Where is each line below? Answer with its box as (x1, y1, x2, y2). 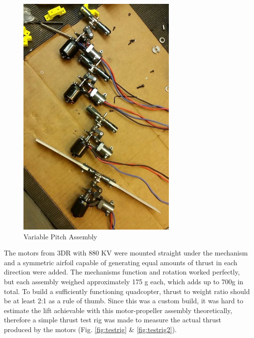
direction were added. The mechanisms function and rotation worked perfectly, (4, 267, 240, 277)
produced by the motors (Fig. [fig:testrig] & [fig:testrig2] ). (4, 324, 177, 334)
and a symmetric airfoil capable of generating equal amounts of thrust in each (4, 257, 237, 267)
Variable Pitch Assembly (23, 231, 97, 241)
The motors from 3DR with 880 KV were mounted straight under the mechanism (4, 248, 248, 258)
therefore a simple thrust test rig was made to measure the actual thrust (4, 315, 221, 325)
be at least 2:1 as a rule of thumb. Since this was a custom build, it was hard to (4, 296, 243, 306)
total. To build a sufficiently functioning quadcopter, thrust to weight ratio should (4, 286, 250, 296)
